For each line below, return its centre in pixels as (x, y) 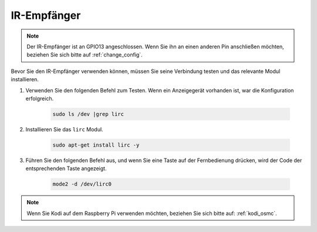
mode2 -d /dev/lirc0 (82, 184)
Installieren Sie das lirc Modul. (64, 129)
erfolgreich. (40, 98)
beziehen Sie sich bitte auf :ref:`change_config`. (85, 55)
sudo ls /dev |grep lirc (88, 114)
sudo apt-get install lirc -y (96, 145)
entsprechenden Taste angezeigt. (66, 168)
